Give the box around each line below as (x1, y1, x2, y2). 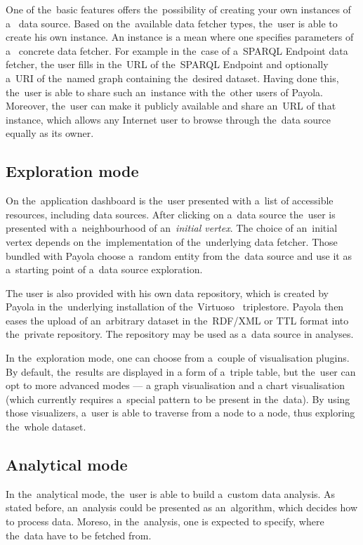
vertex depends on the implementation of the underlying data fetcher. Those (6, 234, 338, 249)
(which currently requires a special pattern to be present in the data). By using (6, 391, 350, 406)
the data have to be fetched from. (6, 527, 152, 542)
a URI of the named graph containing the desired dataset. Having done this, (6, 70, 339, 85)
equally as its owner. (6, 126, 94, 140)
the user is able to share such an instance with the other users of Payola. (6, 84, 323, 99)
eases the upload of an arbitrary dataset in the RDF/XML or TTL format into (6, 313, 349, 327)
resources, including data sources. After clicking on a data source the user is (6, 206, 336, 221)
